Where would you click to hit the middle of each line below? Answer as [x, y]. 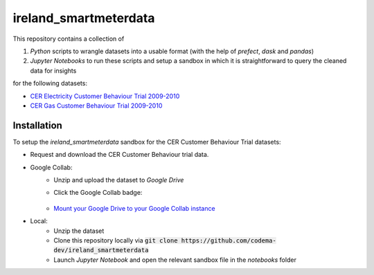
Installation [37, 125]
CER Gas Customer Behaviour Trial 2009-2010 [96, 105]
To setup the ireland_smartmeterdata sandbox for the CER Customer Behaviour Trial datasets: [147, 142]
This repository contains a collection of [69, 39]
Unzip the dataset [79, 231]
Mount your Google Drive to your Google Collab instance [134, 208]
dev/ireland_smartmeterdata [101, 250]
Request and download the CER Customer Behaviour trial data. [119, 155]
